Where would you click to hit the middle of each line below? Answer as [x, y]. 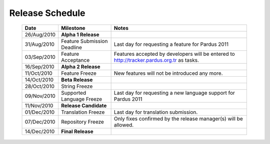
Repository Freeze [82, 122]
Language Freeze [81, 99]
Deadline [71, 47]
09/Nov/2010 [40, 96]
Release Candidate [84, 106]
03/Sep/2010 [40, 57]
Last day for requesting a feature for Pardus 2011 [171, 44]
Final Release [77, 131]
